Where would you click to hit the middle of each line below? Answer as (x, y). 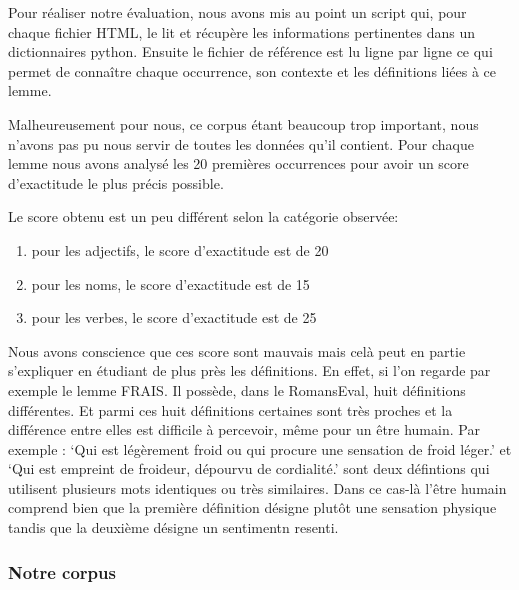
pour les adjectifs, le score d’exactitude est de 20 (180, 249)
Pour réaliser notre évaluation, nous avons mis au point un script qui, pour (237, 12)
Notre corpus (62, 571)
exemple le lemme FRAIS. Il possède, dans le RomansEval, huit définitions (237, 389)
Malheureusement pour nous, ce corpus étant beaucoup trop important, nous (243, 123)
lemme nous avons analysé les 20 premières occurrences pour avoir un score (238, 163)
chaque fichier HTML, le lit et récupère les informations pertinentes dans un (241, 31)
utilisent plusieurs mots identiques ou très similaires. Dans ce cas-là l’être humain (257, 487)
